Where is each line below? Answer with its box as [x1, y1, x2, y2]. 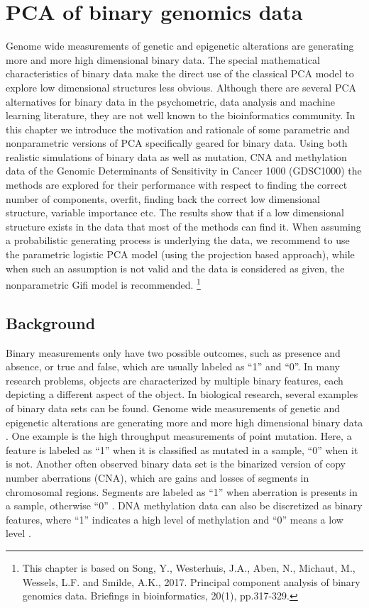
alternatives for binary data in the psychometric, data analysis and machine [6, 94, 336, 109]
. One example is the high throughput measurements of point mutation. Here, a [6, 429, 352, 443]
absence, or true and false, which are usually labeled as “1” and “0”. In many [6, 359, 340, 374]
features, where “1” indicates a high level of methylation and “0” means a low [6, 512, 343, 526]
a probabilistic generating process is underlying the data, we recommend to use [6, 233, 350, 248]
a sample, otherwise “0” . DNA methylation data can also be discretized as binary [6, 498, 363, 513]
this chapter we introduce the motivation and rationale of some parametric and [6, 121, 350, 136]
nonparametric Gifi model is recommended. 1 [6, 275, 201, 292]
